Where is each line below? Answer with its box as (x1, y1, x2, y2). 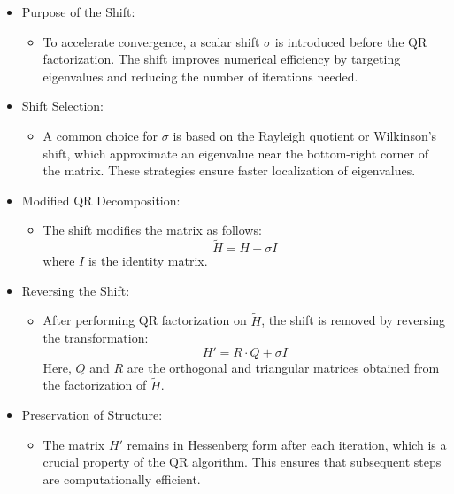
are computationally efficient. (42, 469, 201, 488)
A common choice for (42, 126, 158, 144)
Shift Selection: (21, 96, 104, 115)
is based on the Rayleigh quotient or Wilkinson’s (173, 126, 437, 144)
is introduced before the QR (274, 32, 427, 50)
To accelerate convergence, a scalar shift (42, 32, 260, 50)
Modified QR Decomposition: (21, 190, 181, 209)
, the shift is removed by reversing (261, 311, 446, 329)
